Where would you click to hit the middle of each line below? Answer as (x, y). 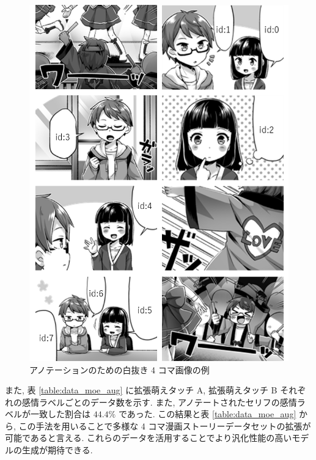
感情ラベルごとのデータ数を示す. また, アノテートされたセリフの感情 (159, 402)
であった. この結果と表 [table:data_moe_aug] (207, 414)
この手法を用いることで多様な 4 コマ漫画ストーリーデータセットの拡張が (165, 425)
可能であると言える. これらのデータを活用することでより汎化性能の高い (149, 438)
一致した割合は (60, 414)
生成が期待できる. (57, 450)
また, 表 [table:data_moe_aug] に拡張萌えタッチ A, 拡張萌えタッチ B (141, 390)
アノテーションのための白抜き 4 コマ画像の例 (119, 369)
